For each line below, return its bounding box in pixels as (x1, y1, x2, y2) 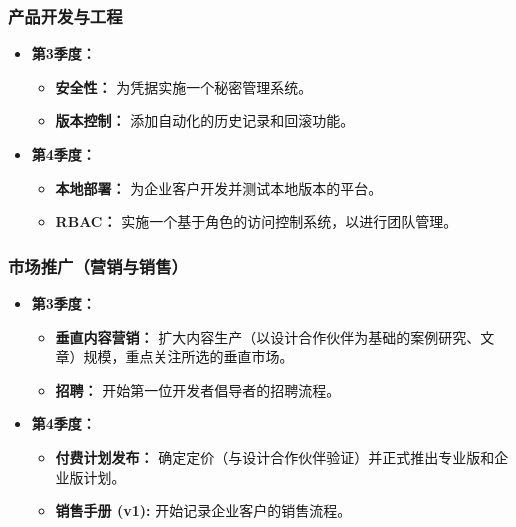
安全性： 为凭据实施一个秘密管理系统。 (55, 76, 313, 97)
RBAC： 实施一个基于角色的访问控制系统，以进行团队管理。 (55, 211, 458, 232)
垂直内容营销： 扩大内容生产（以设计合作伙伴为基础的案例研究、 (55, 326, 481, 347)
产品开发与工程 (8, 3, 123, 28)
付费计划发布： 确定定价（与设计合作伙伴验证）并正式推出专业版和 (55, 446, 495, 467)
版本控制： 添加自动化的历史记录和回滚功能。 (55, 110, 355, 131)
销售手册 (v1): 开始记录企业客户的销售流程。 (55, 500, 352, 521)
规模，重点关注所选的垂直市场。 (83, 346, 294, 367)
